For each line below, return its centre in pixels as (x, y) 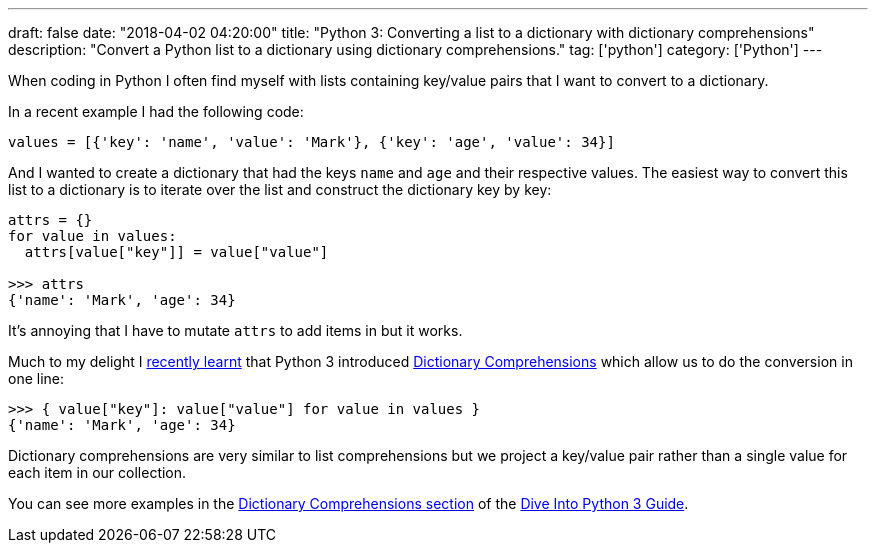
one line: (36, 378)
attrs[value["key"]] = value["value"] (176, 252)
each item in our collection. (97, 472)
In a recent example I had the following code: (156, 111)
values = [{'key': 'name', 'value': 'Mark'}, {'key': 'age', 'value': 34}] (311, 142)
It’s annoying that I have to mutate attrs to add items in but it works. (235, 330)
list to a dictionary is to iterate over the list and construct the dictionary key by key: (280, 189)
